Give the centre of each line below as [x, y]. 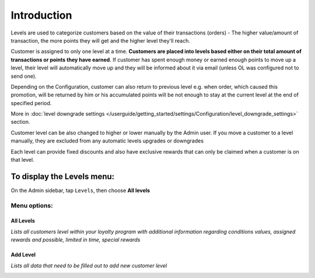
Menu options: [32, 206]
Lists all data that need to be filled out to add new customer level [89, 265]
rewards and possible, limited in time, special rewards [76, 240]
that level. [22, 160]
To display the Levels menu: [63, 176]
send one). [24, 76]
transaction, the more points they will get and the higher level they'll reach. [101, 40]
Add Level [23, 255]
